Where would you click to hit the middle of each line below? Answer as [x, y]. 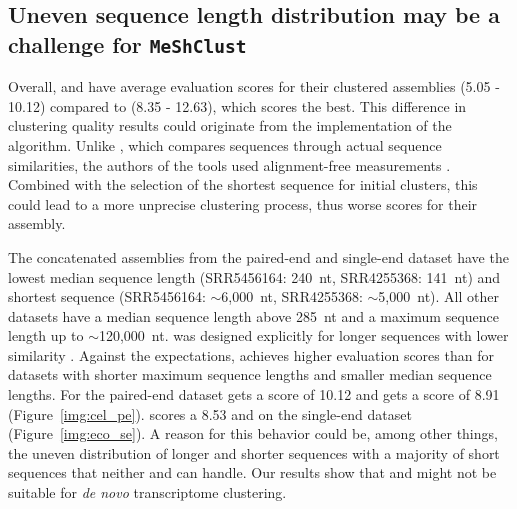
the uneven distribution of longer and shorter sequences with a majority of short [254, 452]
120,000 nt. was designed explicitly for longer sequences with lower [303, 335]
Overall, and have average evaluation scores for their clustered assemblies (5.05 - [254, 86]
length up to [46, 335]
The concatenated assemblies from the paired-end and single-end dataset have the [258, 256]
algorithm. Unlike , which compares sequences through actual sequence [225, 144]
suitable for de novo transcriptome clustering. [147, 492]
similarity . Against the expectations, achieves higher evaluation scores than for [251, 354]
